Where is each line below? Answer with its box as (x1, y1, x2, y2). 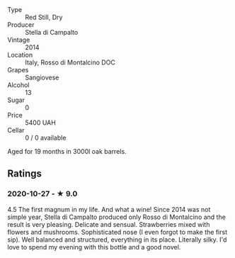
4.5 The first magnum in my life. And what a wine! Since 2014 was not (7, 205, 211, 213)
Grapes (7, 66, 29, 74)
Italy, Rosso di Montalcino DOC (25, 58, 115, 67)
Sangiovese (25, 73, 59, 82)
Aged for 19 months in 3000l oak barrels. (7, 147, 127, 155)
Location (7, 51, 33, 59)
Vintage (7, 35, 30, 44)
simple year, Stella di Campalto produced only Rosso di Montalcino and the (7, 213, 227, 221)
